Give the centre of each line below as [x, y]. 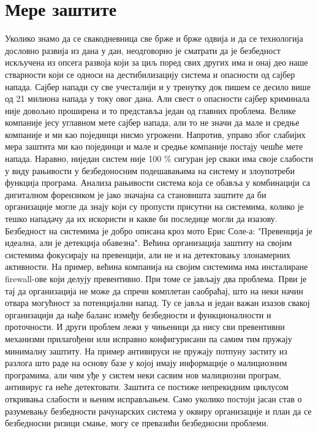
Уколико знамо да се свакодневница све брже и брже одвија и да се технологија [154, 38]
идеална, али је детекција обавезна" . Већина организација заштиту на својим [149, 243]
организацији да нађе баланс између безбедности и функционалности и [138, 314]
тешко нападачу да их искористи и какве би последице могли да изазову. [141, 219]
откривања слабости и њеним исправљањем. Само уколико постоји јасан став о [153, 398]
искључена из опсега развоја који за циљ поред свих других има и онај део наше [157, 62]
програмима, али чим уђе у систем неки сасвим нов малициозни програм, [143, 374]
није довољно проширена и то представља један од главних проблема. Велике [150, 110]
